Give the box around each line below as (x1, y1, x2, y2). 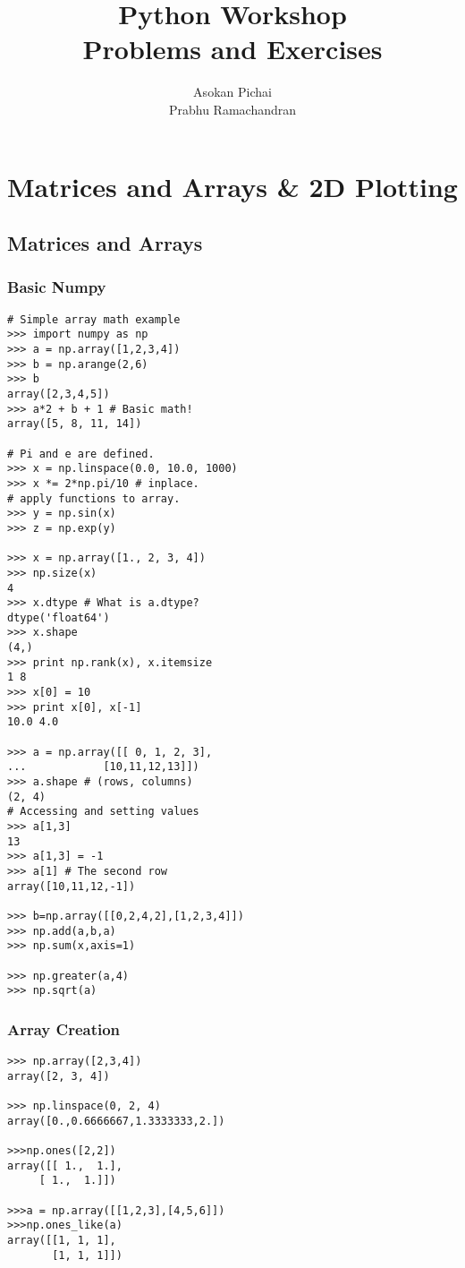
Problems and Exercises (82, 30, 383, 67)
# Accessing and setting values (7, 805, 199, 818)
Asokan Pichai (193, 82, 272, 101)
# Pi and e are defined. (7, 447, 155, 460)
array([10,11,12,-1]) (7, 879, 136, 893)
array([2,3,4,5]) (7, 387, 110, 400)
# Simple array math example (7, 313, 181, 326)
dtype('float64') (7, 611, 110, 624)
